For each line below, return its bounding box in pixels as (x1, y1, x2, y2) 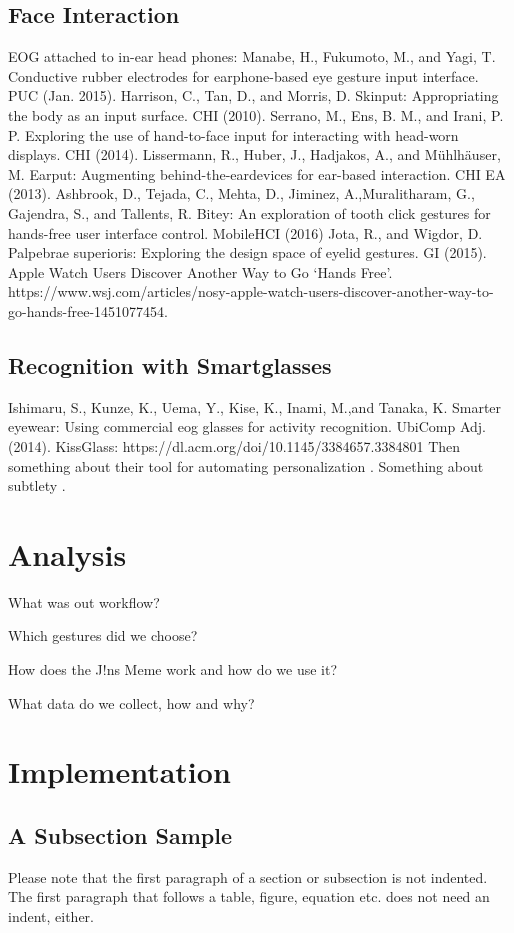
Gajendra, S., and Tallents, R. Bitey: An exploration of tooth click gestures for (8, 202, 491, 223)
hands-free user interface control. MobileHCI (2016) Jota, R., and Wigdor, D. (8, 222, 483, 243)
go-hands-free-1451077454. (8, 300, 168, 321)
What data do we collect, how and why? (8, 692, 255, 713)
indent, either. (8, 905, 95, 926)
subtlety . (8, 475, 66, 496)
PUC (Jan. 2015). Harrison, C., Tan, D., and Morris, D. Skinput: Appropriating (8, 85, 499, 106)
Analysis (8, 533, 127, 574)
